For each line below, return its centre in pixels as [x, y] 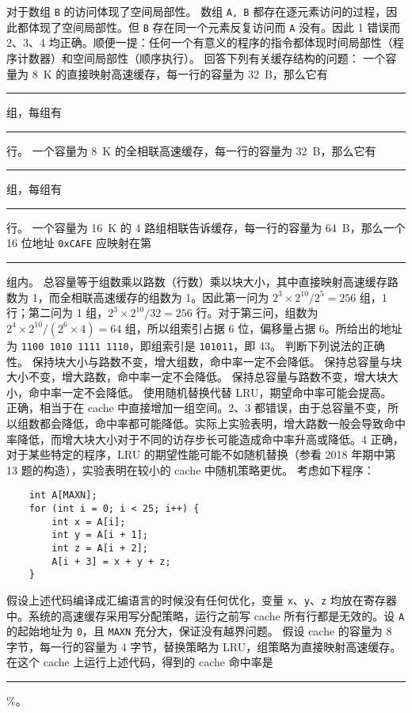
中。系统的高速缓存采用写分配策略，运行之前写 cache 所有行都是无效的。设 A [206, 615]
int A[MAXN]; [63, 496]
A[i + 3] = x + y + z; [111, 561]
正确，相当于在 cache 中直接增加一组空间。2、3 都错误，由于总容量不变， [197, 408]
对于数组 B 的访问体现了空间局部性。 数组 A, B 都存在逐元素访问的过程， [196, 11]
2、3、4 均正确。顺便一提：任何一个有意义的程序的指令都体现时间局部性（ [200, 42]
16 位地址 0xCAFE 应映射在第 [79, 243]
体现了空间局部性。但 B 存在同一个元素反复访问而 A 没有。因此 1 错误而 [214, 27]
